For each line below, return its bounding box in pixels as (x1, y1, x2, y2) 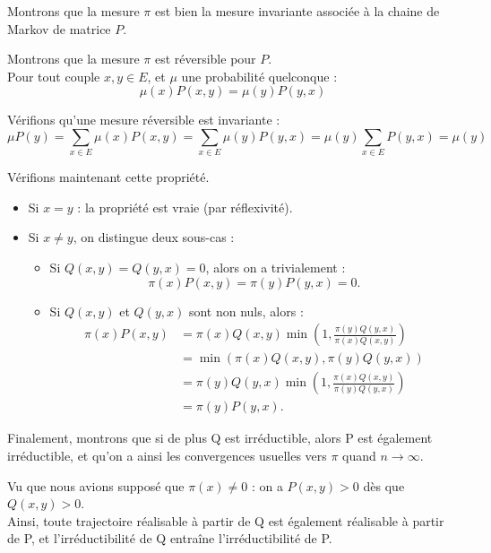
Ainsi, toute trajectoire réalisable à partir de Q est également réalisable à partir (7, 511, 444, 530)
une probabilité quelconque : (181, 66, 338, 85)
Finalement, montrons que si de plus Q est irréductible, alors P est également (7, 428, 433, 447)
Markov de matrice (7, 19, 111, 38)
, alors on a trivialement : (205, 258, 346, 277)
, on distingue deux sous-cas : (73, 228, 235, 246)
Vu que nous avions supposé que (7, 476, 185, 495)
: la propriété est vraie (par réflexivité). (77, 197, 293, 216)
